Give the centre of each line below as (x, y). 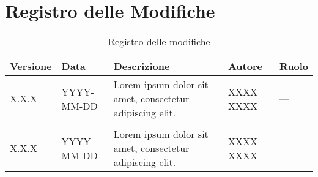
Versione (31, 66)
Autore (245, 66)
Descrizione (142, 66)
